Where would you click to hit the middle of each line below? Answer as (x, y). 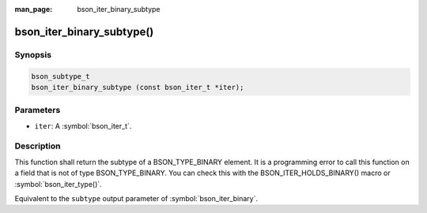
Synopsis (33, 54)
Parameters (38, 110)
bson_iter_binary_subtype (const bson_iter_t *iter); (138, 87)
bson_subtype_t (60, 76)
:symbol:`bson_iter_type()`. (58, 184)
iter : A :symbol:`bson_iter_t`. (83, 125)
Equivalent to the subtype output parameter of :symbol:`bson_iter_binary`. (136, 198)
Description (38, 146)
